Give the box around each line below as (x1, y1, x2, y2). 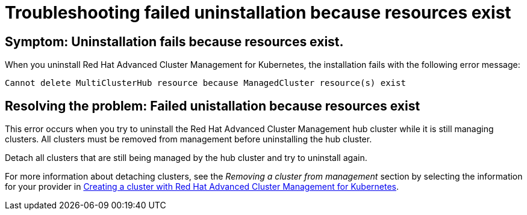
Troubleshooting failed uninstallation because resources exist (5, 2, 511, 23)
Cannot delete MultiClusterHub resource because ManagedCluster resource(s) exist (5, 78, 406, 88)
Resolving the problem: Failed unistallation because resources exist (5, 98, 420, 114)
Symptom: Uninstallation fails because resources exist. (5, 34, 344, 49)
